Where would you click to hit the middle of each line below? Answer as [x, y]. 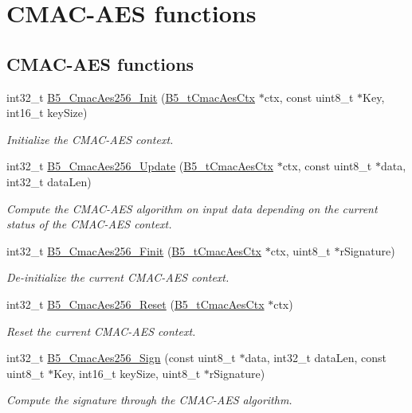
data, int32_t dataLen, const [316, 358]
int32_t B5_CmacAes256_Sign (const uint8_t [121, 358]
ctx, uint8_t [300, 250]
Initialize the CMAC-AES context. [90, 139]
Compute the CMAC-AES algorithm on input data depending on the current [192, 208]
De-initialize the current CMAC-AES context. [118, 277]
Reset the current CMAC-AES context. [101, 331]
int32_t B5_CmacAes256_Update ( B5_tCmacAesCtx [140, 166]
